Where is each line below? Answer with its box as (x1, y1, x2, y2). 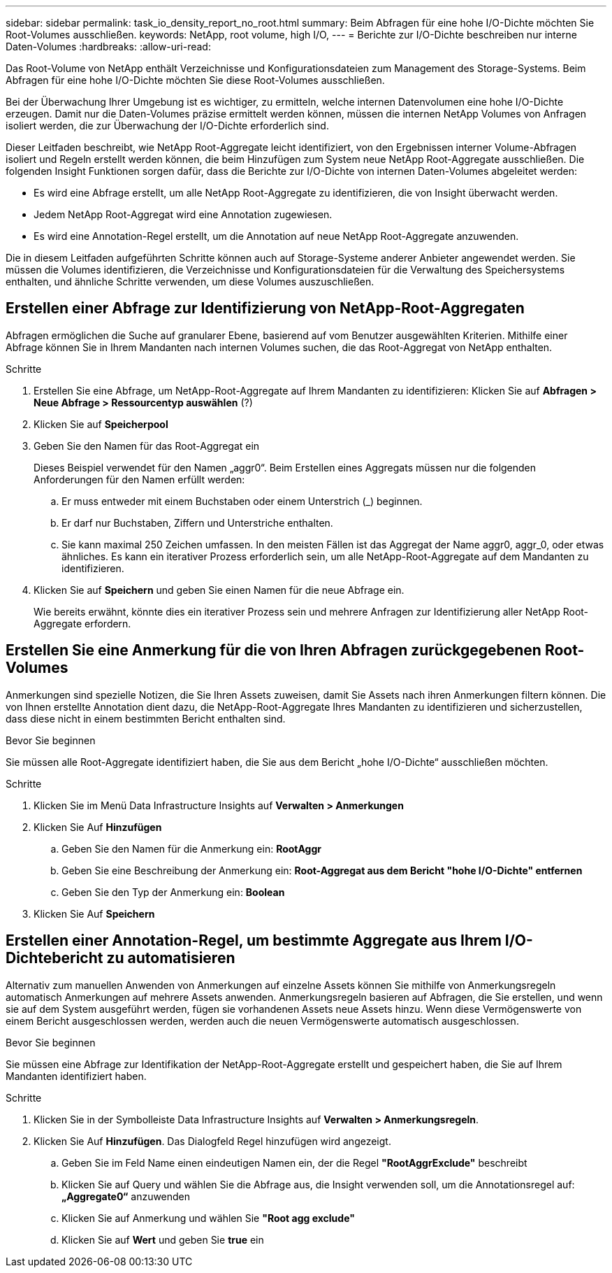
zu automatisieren (106, 949, 235, 967)
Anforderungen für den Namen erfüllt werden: (34, 473, 245, 485)
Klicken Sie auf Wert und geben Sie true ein (61, 1233, 264, 1246)
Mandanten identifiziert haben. (6, 1069, 147, 1082)
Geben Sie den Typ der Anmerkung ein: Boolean (61, 886, 285, 898)
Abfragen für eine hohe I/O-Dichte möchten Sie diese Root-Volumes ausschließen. (6, 74, 385, 86)
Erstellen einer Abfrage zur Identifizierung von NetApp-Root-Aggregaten (6, 299, 525, 318)
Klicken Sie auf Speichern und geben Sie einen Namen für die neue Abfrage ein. (34, 583, 405, 596)
